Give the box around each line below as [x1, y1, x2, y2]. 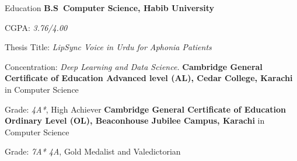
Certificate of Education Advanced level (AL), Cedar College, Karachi [5, 72, 293, 84]
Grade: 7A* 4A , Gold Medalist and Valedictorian [5, 145, 181, 157]
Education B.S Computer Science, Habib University [5, 2, 215, 13]
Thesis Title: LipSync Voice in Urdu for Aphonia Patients [5, 41, 212, 53]
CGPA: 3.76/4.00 [5, 21, 68, 33]
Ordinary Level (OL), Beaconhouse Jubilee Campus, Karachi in [5, 114, 265, 127]
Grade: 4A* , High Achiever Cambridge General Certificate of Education [5, 103, 286, 115]
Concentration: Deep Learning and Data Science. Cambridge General [5, 60, 263, 72]
